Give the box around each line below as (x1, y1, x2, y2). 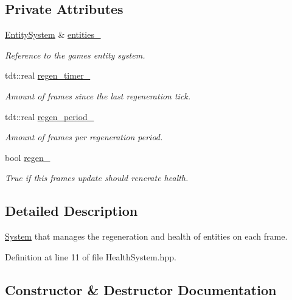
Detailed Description (5, 201, 138, 220)
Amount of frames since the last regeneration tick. (5, 89, 191, 102)
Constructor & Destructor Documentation (5, 280, 277, 299)
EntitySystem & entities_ (5, 28, 101, 41)
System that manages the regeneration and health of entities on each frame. (5, 230, 288, 243)
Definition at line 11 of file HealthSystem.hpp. (5, 250, 176, 263)
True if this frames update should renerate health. (5, 171, 189, 184)
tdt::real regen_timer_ (5, 69, 91, 82)
